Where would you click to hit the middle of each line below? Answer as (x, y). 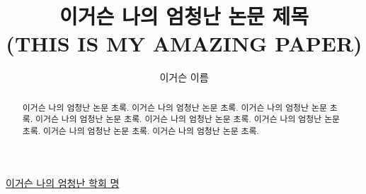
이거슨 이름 (184, 77)
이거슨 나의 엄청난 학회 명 (63, 182)
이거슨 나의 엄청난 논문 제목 (184, 16)
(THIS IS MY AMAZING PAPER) (184, 43)
